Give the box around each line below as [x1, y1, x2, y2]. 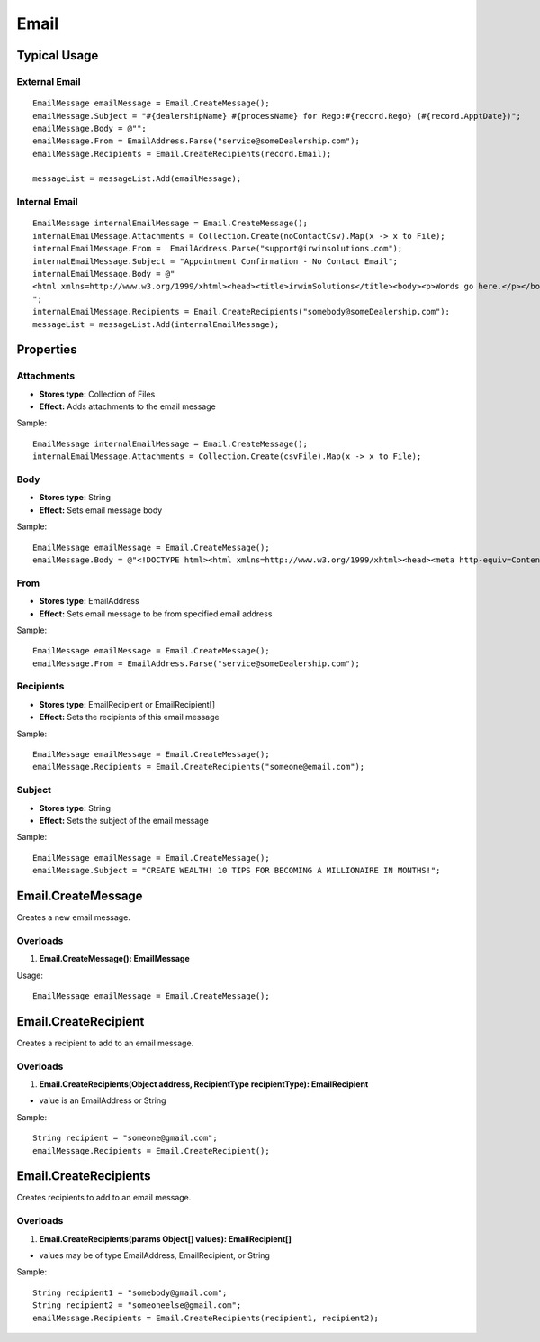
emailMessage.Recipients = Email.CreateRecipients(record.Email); [32, 149, 332, 159]
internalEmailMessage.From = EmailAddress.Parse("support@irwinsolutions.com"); [32, 243, 403, 254]
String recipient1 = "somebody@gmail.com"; [32, 1287, 228, 1298]
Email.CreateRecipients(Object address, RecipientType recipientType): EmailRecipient [39, 1078, 369, 1090]
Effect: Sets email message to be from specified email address [39, 608, 273, 619]
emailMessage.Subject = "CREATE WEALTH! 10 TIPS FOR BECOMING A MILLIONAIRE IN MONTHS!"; [32, 865, 441, 876]
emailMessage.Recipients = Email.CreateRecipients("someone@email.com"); [32, 762, 365, 772]
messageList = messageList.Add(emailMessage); [32, 174, 242, 184]
